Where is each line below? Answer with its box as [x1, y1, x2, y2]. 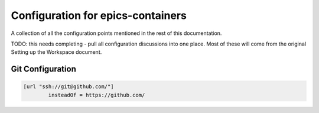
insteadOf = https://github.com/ [48, 92, 145, 98]
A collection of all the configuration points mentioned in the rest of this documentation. [11, 30, 222, 37]
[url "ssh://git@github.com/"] [23, 83, 115, 90]
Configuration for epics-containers [11, 9, 187, 22]
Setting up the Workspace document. [11, 49, 102, 56]
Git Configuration [11, 64, 76, 74]
